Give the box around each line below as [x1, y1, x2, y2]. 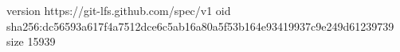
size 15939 [6, 33, 56, 50]
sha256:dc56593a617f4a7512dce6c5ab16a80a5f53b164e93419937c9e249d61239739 [6, 17, 394, 34]
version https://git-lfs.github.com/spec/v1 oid [6, 2, 231, 18]
